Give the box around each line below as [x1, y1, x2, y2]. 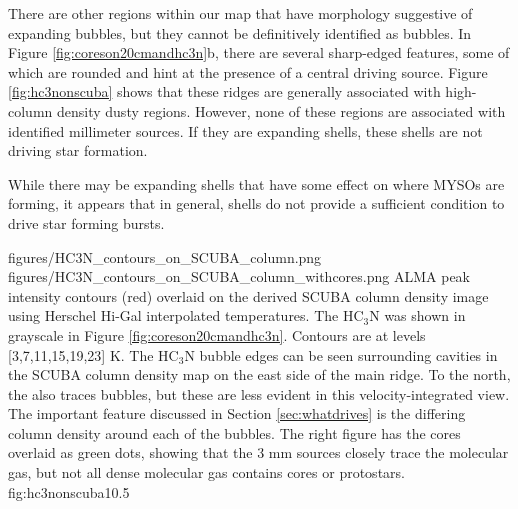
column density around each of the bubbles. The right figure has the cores [8, 422, 461, 443]
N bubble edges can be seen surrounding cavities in [184, 344, 498, 365]
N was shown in [369, 305, 466, 326]
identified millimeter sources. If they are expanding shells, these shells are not [8, 120, 483, 141]
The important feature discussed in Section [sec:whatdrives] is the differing [8, 403, 466, 424]
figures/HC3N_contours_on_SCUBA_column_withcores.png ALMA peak [8, 266, 471, 287]
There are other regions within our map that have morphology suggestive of [8, 3, 473, 23]
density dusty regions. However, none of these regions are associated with [56, 100, 506, 121]
